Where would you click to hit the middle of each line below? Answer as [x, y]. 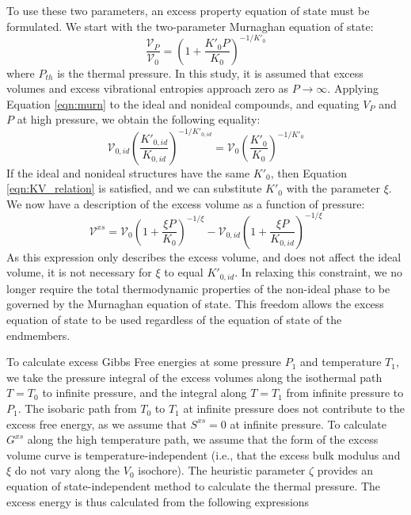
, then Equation [309, 172]
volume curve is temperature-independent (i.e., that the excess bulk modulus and [204, 454]
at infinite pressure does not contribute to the [294, 408]
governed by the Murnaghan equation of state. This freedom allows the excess [195, 304]
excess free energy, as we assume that [97, 423]
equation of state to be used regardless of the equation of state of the [174, 320]
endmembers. [38, 335]
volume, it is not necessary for [79, 272]
